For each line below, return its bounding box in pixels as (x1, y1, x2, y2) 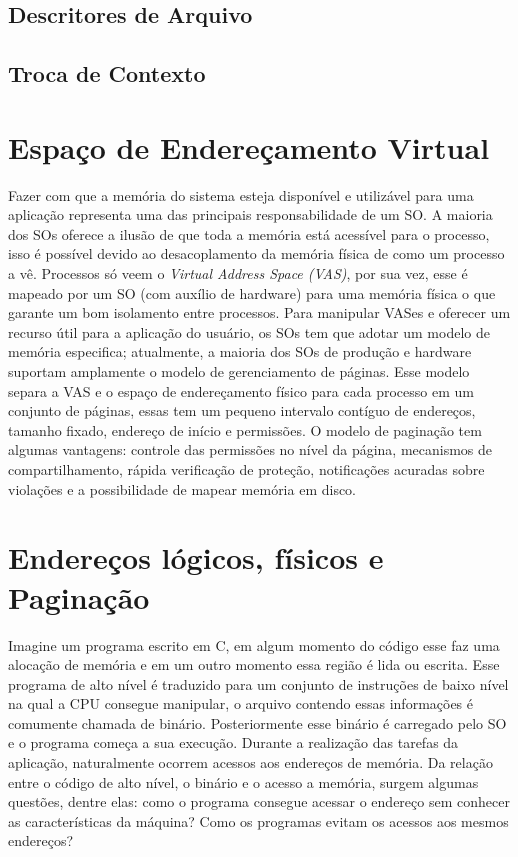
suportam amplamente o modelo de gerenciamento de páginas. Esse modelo (8, 361, 470, 382)
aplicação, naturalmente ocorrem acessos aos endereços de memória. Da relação (8, 752, 493, 773)
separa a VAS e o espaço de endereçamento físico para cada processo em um (8, 380, 474, 401)
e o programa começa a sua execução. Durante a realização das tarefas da (8, 732, 459, 753)
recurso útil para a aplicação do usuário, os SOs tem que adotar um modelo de (8, 321, 490, 342)
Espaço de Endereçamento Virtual (8, 126, 490, 167)
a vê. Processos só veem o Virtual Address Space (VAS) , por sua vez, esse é (8, 263, 468, 284)
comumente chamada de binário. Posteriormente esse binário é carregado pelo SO (8, 712, 507, 733)
